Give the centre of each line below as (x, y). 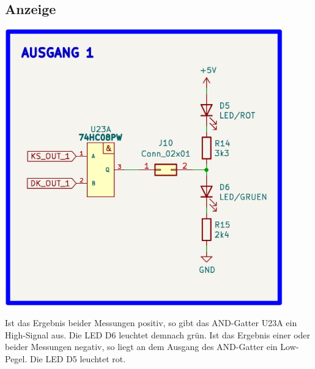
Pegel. (16, 358)
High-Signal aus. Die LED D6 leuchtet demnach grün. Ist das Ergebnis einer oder (158, 334)
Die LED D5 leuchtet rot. (78, 358)
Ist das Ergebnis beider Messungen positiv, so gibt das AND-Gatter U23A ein (151, 322)
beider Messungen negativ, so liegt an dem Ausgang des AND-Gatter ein (141, 347)
